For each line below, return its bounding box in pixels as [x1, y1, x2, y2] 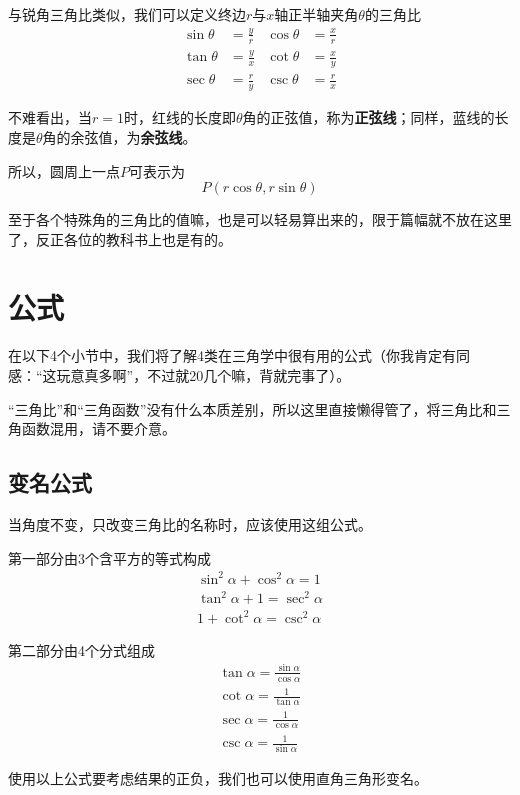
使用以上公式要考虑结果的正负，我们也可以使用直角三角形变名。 [8, 768, 428, 789]
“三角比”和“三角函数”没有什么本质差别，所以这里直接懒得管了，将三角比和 [8, 398, 497, 419]
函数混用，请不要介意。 [21, 418, 176, 439]
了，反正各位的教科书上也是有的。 [8, 228, 232, 249]
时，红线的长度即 [123, 107, 236, 128]
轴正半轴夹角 [274, 4, 359, 24]
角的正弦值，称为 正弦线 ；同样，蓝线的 [242, 107, 495, 128]
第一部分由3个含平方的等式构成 [8, 547, 211, 568]
